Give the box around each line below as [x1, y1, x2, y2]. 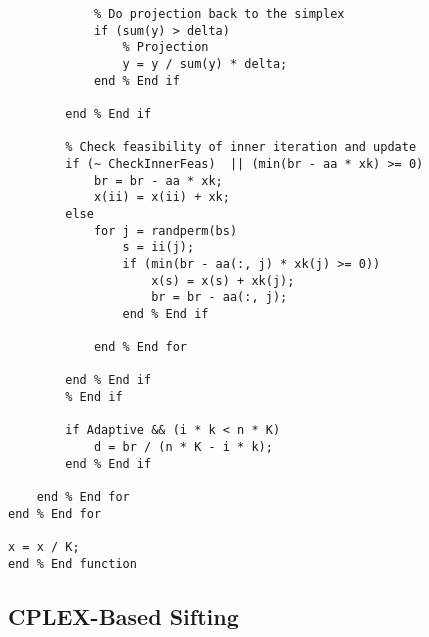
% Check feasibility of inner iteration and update [65, 140, 417, 155]
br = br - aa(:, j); [151, 290, 288, 305]
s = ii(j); [122, 240, 195, 255]
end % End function [8, 556, 137, 571]
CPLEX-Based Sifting [8, 600, 239, 631]
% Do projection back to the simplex [93, 7, 345, 21]
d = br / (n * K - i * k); [93, 440, 273, 455]
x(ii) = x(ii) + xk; [93, 190, 230, 205]
